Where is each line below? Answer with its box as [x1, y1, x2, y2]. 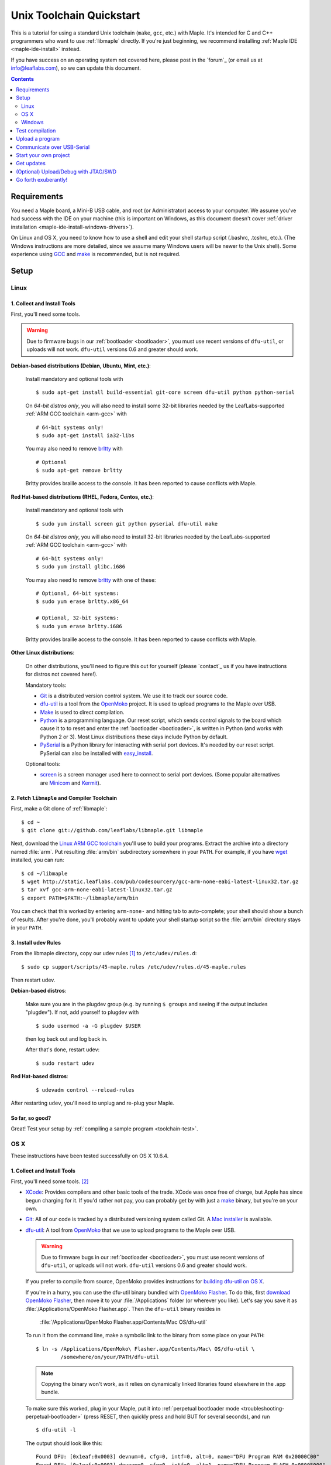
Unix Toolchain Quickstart [11, 9, 140, 22]
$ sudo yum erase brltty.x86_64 [36, 598, 129, 605]
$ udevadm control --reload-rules [36, 1086, 135, 1093]
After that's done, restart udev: [25, 1046, 100, 1053]
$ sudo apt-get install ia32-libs [36, 432, 135, 439]
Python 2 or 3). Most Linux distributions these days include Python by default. [40, 733, 228, 740]
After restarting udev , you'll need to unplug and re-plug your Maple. [11, 1099, 175, 1106]
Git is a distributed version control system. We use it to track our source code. [40, 692, 228, 699]
